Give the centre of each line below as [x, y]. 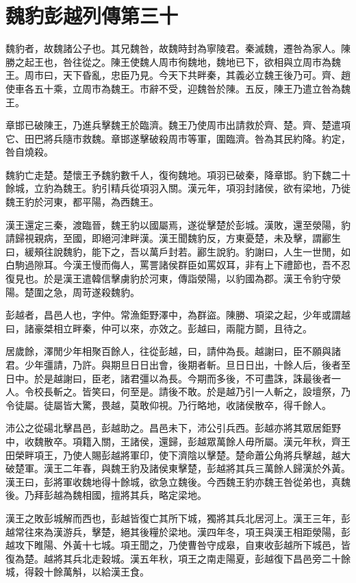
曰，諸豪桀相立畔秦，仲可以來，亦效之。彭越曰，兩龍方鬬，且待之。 [159, 328]
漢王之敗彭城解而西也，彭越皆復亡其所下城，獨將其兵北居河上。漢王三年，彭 [178, 518]
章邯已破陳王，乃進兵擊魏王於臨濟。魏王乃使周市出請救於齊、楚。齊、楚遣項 [178, 125]
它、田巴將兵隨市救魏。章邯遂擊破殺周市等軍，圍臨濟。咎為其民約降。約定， [178, 138]
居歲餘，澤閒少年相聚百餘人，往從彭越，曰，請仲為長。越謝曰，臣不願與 [168, 351]
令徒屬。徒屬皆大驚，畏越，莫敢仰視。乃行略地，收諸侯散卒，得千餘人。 [168, 405]
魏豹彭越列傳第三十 [92, 15]
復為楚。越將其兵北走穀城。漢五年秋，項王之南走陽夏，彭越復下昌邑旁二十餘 [178, 558]
